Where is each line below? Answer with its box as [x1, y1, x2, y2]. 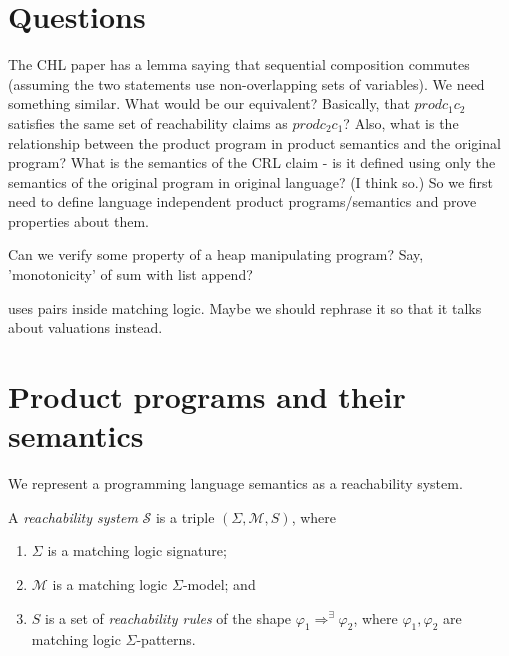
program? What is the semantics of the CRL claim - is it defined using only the [8, 152, 496, 173]
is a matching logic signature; [47, 540, 227, 561]
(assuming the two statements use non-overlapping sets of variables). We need [8, 73, 485, 94]
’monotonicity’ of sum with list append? [8, 264, 253, 285]
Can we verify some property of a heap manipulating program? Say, [8, 244, 424, 265]
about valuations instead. [8, 317, 163, 338]
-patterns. [136, 629, 196, 650]
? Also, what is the [343, 112, 459, 133]
